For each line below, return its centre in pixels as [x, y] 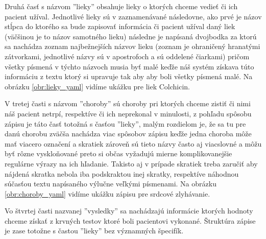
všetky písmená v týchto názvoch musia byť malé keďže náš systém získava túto [129, 66]
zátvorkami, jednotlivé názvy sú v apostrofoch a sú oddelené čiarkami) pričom [127, 56]
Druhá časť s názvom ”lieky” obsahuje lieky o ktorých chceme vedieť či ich [121, 6]
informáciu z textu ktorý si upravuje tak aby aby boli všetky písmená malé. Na [129, 76]
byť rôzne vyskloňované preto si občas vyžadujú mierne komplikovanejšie [118, 153]
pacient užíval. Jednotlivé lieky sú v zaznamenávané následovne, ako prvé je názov [133, 16]
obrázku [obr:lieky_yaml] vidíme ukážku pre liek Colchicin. [98, 86]
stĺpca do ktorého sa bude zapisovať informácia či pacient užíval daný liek [120, 26]
